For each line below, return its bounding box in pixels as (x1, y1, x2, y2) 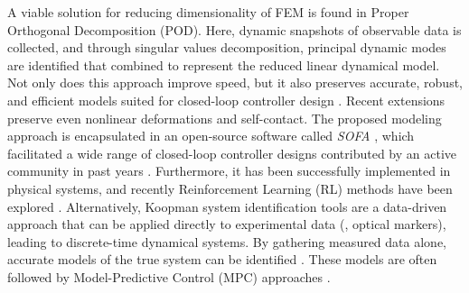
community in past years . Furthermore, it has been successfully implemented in (7, 161, 451, 180)
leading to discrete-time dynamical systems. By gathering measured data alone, (7, 232, 446, 251)
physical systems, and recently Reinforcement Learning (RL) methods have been (7, 179, 453, 197)
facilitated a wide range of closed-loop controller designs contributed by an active (7, 143, 456, 162)
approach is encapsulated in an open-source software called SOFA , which (7, 126, 415, 145)
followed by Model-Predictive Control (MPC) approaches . (7, 267, 331, 286)
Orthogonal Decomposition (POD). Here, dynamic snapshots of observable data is (7, 20, 462, 39)
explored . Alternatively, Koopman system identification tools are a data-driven (7, 197, 447, 215)
